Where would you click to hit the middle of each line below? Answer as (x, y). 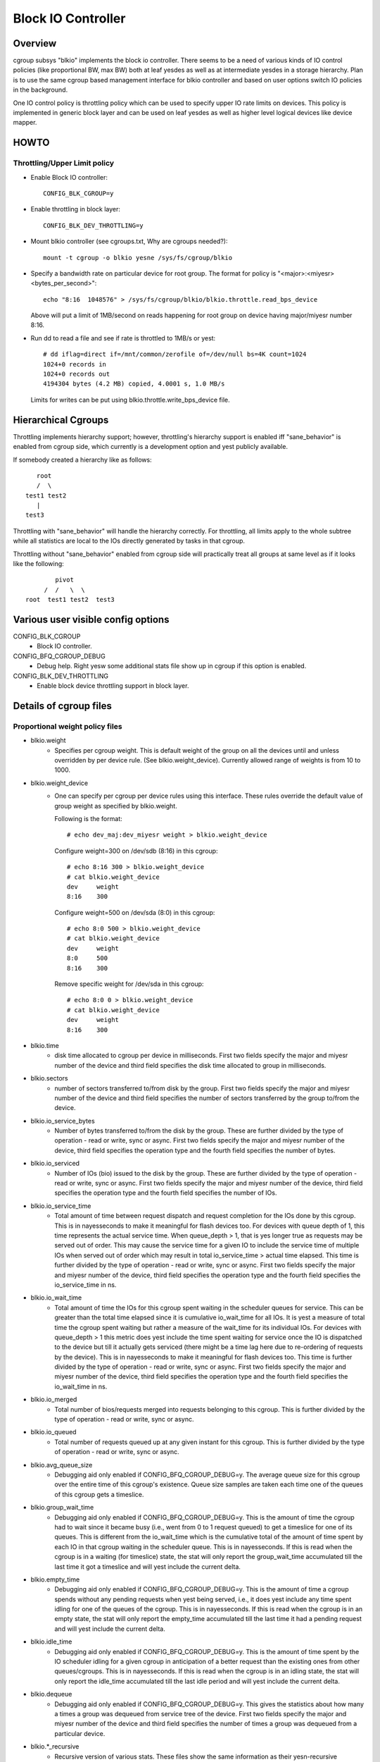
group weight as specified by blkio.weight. (116, 806)
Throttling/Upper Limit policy (64, 164)
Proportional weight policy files (68, 726)
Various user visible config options (91, 620)
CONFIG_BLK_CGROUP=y (78, 193)
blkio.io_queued (53, 1432)
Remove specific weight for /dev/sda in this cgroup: (129, 984)
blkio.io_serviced (55, 1164)
